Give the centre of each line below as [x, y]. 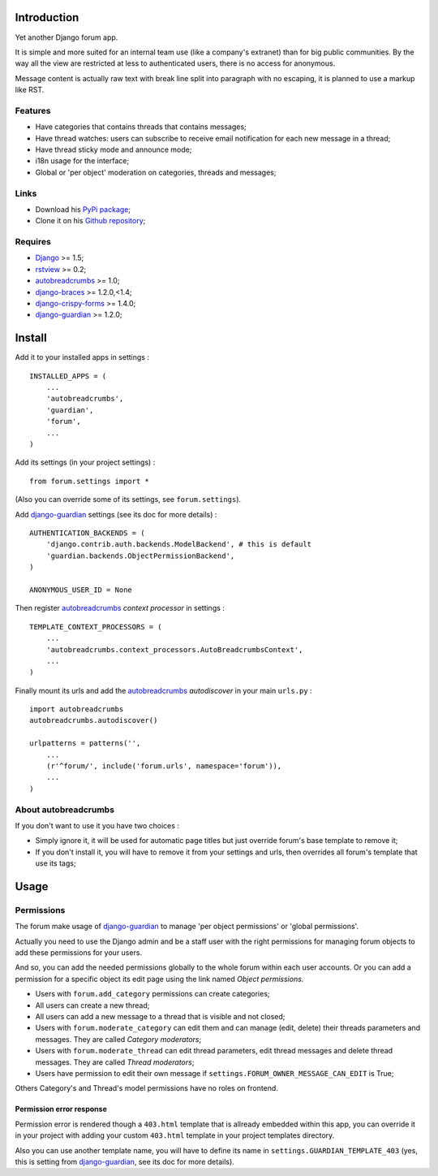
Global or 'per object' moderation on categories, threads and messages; [156, 172]
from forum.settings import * [90, 481]
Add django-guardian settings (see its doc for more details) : [116, 514]
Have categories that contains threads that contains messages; [141, 127]
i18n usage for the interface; [82, 161]
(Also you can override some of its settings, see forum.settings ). [128, 499]
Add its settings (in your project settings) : [85, 462]
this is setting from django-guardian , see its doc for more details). [125, 1161]
